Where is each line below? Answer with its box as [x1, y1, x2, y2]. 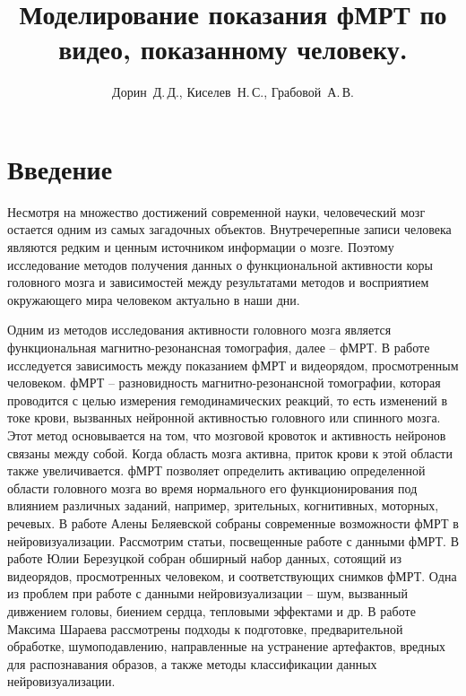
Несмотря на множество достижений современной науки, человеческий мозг [7, 202, 426, 221]
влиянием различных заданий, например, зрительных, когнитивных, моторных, [7, 496, 439, 515]
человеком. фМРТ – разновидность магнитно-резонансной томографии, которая [7, 373, 441, 392]
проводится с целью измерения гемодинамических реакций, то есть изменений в [7, 390, 448, 409]
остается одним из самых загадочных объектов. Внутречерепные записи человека [7, 220, 452, 239]
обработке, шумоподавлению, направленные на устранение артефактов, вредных [7, 637, 446, 656]
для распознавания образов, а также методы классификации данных [7, 654, 377, 673]
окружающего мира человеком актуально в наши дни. [7, 290, 300, 309]
